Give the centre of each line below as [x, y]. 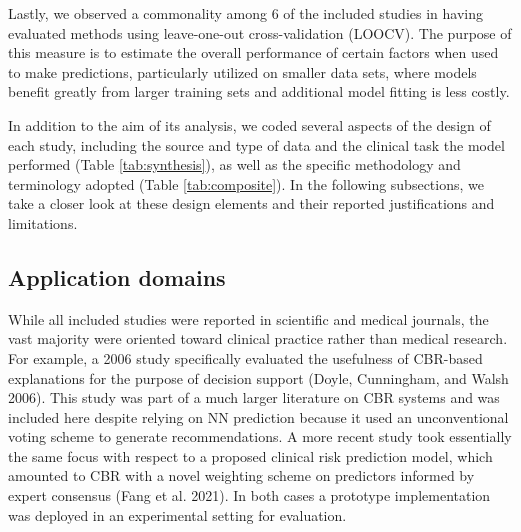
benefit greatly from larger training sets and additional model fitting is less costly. [259, 91]
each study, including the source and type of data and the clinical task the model [256, 144]
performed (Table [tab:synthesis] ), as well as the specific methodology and [234, 164]
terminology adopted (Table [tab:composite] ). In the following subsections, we [246, 183]
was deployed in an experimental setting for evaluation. [177, 514]
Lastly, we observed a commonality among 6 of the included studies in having [245, 13]
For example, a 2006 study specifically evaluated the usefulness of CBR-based [245, 357]
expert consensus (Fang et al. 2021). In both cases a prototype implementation [249, 495]
